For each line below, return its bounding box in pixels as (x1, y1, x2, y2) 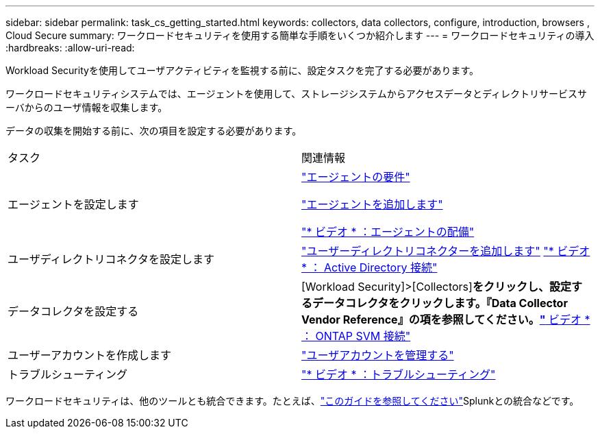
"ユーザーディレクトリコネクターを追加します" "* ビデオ (301, 244, 590, 258)
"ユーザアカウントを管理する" (301, 348, 454, 362)
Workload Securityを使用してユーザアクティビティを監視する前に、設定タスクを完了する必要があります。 (5, 64, 479, 76)
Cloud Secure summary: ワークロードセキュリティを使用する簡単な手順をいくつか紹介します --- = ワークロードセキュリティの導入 (5, 29, 595, 41)
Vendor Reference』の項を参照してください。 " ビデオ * (301, 313, 590, 326)
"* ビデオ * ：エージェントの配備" (301, 225, 475, 239)
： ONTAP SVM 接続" (301, 329, 411, 343)
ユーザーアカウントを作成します (8, 348, 172, 362)
